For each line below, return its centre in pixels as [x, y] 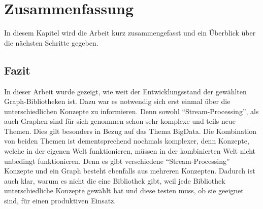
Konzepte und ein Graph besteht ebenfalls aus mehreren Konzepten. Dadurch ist [130, 171]
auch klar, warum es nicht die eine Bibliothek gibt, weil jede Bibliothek [115, 180]
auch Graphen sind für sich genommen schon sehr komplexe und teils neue [120, 121]
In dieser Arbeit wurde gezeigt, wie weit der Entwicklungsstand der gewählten [125, 91]
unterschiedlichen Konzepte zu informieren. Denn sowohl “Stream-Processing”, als [131, 111]
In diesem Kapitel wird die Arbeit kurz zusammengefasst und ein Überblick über [130, 33]
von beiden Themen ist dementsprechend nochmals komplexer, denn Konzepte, [127, 141]
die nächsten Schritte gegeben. [51, 42]
